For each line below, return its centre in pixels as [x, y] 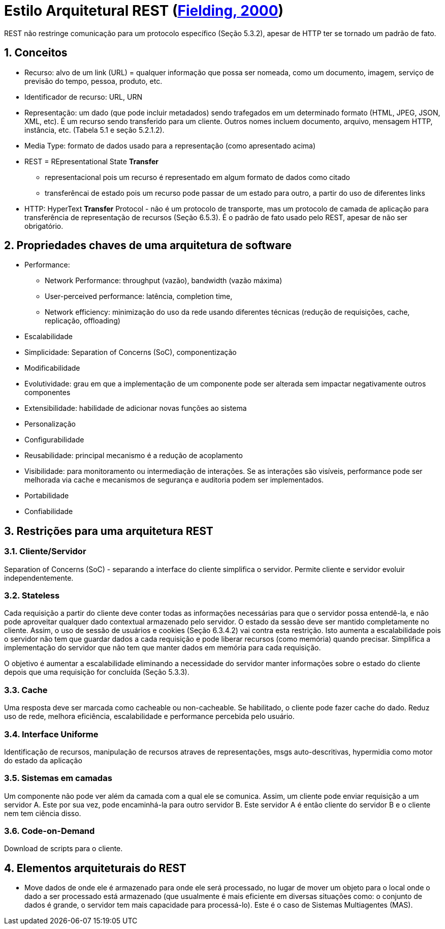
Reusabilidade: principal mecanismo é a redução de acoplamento [134, 456]
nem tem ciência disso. [43, 813]
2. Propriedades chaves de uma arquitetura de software [148, 246]
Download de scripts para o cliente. [63, 849]
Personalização [50, 424]
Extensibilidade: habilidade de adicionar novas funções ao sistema [136, 408]
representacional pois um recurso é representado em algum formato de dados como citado [197, 177]
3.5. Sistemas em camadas [58, 778]
